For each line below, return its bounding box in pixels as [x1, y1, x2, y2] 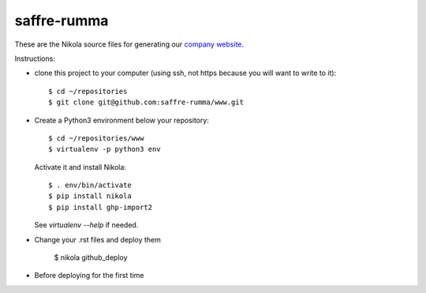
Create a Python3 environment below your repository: [34, 115, 209, 125]
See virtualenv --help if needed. [34, 220, 139, 230]
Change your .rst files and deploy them [34, 235, 162, 244]
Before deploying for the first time [34, 271, 144, 280]
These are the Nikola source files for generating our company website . [14, 39, 245, 49]
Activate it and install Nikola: [34, 162, 126, 171]
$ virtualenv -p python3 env [48, 145, 161, 154]
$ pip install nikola [48, 192, 132, 201]
